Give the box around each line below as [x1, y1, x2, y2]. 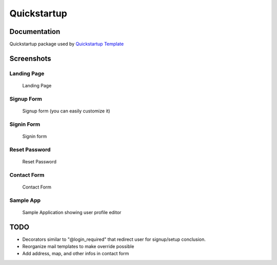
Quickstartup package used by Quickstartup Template [9, 41, 124, 47]
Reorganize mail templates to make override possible [22, 243, 134, 250]
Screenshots [9, 54, 51, 63]
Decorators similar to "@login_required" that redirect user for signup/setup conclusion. [22, 236, 206, 242]
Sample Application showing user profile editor [22, 209, 122, 215]
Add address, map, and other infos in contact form [22, 251, 129, 257]
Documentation [9, 27, 61, 36]
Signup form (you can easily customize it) [22, 108, 110, 114]
